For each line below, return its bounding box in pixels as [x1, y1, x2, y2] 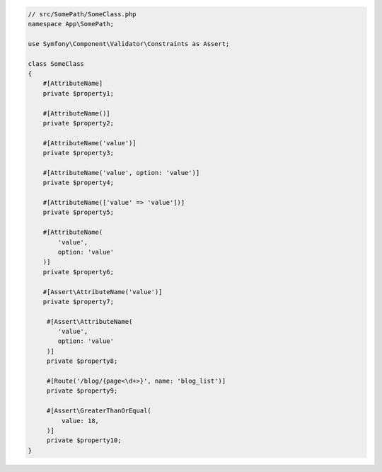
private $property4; [42, 179, 115, 187]
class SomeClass [28, 60, 85, 67]
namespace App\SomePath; [28, 20, 115, 28]
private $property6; [42, 268, 115, 276]
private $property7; [42, 298, 115, 305]
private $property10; [46, 437, 122, 444]
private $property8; [46, 357, 118, 365]
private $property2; [42, 119, 115, 127]
